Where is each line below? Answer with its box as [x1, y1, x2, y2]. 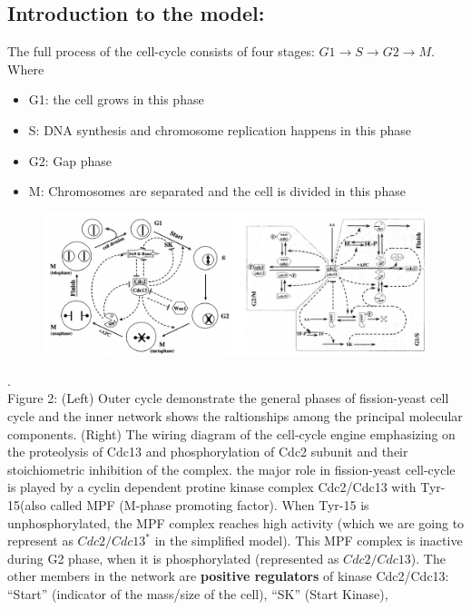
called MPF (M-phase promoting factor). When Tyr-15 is [50, 496, 369, 515]
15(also [7, 496, 46, 515]
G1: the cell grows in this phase [28, 90, 204, 109]
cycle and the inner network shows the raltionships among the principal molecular [7, 407, 463, 426]
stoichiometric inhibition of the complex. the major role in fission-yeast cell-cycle [7, 459, 456, 478]
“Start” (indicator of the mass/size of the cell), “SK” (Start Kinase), [7, 585, 388, 603]
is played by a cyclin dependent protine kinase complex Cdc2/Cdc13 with [7, 477, 417, 497]
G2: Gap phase [28, 151, 113, 170]
